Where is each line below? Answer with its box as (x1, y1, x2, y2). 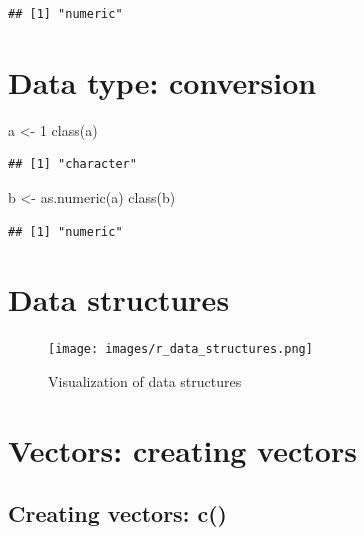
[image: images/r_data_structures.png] (48, 342, 313, 357)
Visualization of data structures (48, 370, 242, 391)
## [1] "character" (8, 157, 137, 172)
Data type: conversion (8, 61, 317, 102)
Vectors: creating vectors (8, 429, 357, 470)
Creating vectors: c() (8, 498, 227, 529)
